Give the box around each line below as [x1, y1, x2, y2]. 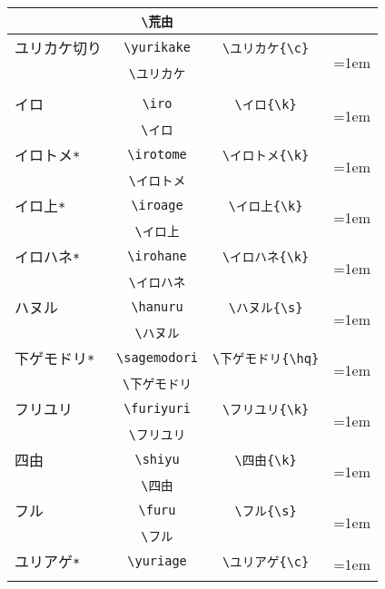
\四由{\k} [234, 453, 297, 467]
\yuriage [127, 554, 187, 568]
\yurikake [123, 40, 191, 54]
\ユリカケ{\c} [222, 41, 310, 55]
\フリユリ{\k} [222, 402, 310, 417]
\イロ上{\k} [228, 199, 303, 213]
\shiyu [134, 452, 180, 466]
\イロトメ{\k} [222, 148, 310, 162]
